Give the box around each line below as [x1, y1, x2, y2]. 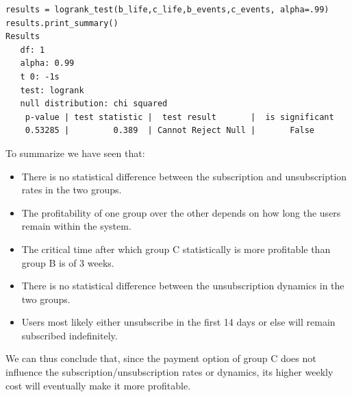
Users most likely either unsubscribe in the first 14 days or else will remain [21, 315, 336, 329]
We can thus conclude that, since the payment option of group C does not [5, 351, 316, 365]
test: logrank [20, 85, 84, 95]
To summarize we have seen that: [5, 145, 145, 160]
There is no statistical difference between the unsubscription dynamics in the [21, 278, 344, 293]
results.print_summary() [5, 18, 118, 28]
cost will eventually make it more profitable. [5, 378, 191, 392]
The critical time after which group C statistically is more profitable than [21, 241, 331, 256]
